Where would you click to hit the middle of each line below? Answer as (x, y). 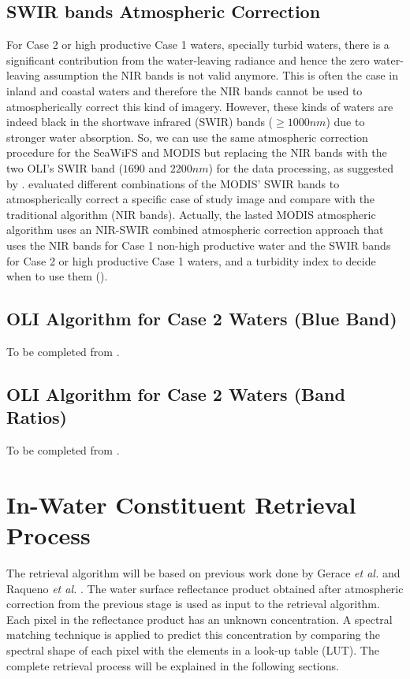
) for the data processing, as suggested (301, 167)
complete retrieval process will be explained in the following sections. (173, 665)
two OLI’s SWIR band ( (65, 167)
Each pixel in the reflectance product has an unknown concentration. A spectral (199, 619)
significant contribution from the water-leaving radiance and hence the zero (188, 59)
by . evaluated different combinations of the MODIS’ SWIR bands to (173, 183)
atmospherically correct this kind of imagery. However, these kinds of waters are (200, 106)
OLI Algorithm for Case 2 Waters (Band (176, 393)
